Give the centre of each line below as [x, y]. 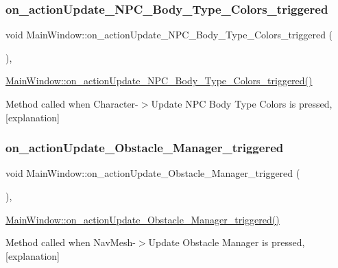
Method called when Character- [72, 103]
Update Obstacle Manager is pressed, [227, 242]
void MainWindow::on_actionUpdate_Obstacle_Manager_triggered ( [153, 173]
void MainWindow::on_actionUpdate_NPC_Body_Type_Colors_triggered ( [169, 35]
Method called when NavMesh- [71, 242]
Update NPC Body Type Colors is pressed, [242, 103]
